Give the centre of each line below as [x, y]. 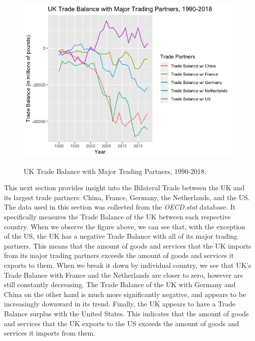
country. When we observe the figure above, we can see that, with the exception [125, 226]
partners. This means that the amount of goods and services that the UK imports [128, 245]
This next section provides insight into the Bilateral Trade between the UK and [124, 188]
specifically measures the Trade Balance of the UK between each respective [117, 216]
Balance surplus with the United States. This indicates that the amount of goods [127, 313]
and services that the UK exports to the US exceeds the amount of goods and [122, 323]
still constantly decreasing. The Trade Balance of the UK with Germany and [120, 284]
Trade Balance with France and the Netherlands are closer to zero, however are [124, 275]
